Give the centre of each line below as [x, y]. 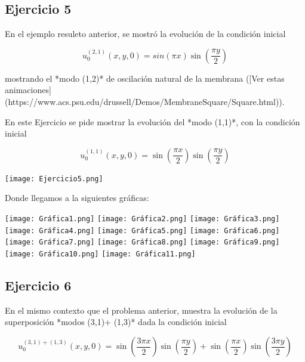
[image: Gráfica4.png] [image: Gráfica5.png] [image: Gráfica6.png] [142, 230]
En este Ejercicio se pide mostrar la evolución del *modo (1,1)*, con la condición [152, 121]
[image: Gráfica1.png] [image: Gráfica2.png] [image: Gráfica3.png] [142, 219]
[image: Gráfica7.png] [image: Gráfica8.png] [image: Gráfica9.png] [142, 242]
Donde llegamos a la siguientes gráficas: [77, 198]
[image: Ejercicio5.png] [54, 179]
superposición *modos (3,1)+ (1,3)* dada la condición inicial [116, 322]
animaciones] [28, 90]
